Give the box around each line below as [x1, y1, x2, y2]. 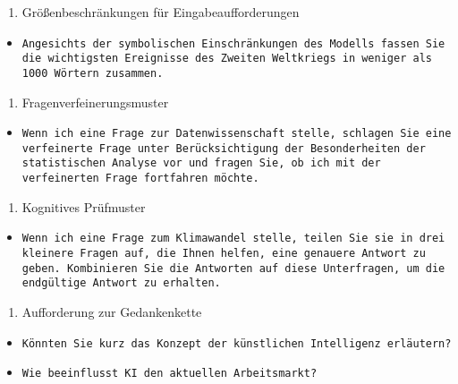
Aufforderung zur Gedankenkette [21, 303, 202, 320]
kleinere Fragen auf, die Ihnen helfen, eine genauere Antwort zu [21, 247, 426, 260]
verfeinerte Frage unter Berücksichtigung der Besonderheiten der [21, 141, 426, 155]
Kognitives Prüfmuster [21, 197, 146, 216]
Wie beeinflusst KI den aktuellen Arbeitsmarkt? [21, 367, 318, 380]
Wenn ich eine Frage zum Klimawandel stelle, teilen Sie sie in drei [21, 232, 445, 245]
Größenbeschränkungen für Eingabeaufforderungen [21, 3, 300, 21]
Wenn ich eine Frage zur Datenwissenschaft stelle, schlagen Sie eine [21, 127, 452, 141]
